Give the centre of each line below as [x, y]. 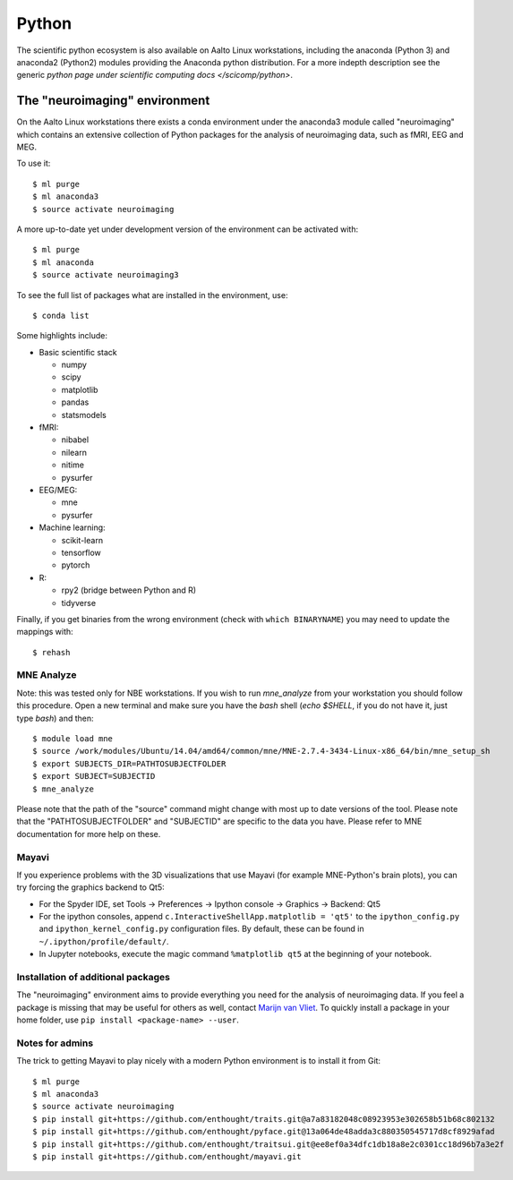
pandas [75, 402]
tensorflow [81, 552]
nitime [73, 465]
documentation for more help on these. [89, 834]
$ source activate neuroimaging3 [106, 275]
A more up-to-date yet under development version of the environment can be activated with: [188, 229]
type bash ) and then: [55, 718]
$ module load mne [73, 739]
